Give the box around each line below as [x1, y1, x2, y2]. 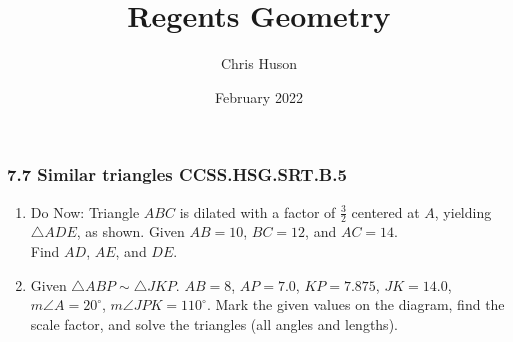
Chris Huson [220, 53, 298, 74]
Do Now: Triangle [30, 201, 140, 222]
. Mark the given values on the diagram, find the [206, 294, 505, 315]
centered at [351, 201, 420, 222]
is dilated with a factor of [179, 201, 336, 222]
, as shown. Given [76, 221, 185, 242]
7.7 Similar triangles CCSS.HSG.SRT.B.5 [7, 162, 347, 187]
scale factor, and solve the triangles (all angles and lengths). [30, 313, 398, 334]
